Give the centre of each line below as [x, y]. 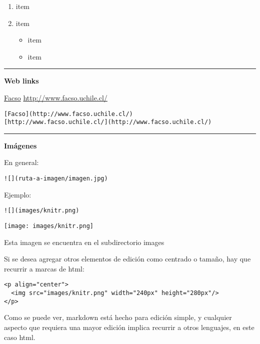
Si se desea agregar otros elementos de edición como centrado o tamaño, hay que [127, 259]
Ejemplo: [18, 194]
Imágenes [20, 145]
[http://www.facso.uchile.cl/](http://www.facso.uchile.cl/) [108, 122]
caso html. [20, 337]
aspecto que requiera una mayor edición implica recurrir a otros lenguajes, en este [129, 327]
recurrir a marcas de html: [44, 268]
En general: [21, 162]
